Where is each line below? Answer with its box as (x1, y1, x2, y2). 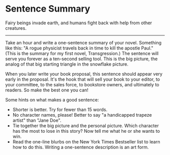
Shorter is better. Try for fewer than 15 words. (12, 107, 108, 113)
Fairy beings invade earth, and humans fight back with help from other (5, 20, 152, 26)
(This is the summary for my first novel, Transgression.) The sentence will (5, 50, 159, 56)
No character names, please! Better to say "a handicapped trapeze (12, 112, 152, 118)
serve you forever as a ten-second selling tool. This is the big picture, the (5, 56, 158, 62)
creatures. (5, 25, 27, 31)
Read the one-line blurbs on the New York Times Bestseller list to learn (12, 138, 160, 144)
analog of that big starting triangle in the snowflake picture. (5, 61, 129, 67)
